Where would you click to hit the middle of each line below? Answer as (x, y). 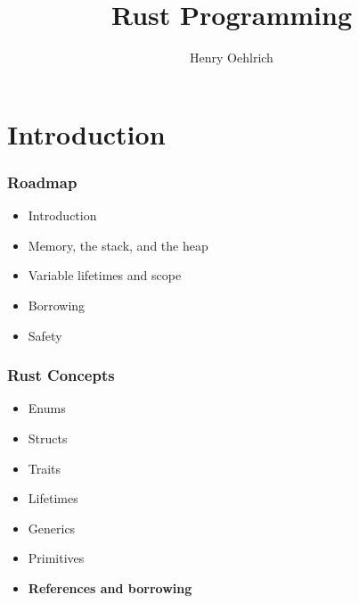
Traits (45, 468)
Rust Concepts (61, 375)
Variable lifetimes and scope (105, 275)
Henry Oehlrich (232, 58)
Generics (52, 528)
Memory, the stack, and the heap (118, 245)
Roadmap (42, 182)
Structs (48, 438)
